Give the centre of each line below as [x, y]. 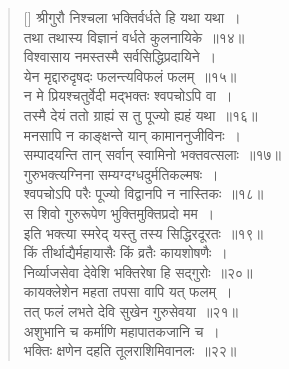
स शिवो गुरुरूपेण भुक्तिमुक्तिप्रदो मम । [119, 212]
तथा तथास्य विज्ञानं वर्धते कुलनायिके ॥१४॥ [134, 36]
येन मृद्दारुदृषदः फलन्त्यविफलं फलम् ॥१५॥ [130, 75]
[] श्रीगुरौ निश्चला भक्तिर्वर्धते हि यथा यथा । [132, 17]
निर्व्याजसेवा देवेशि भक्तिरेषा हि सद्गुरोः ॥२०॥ [138, 271]
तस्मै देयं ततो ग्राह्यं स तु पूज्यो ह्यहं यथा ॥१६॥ [140, 114]
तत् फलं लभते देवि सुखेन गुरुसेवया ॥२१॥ [130, 310]
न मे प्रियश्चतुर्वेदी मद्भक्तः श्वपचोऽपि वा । [128, 95]
